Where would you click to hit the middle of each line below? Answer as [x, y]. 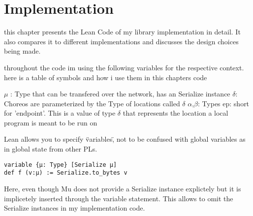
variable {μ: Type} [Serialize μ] [61, 165]
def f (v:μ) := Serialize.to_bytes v [66, 173]
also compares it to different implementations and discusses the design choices [121, 41]
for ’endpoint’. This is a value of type [60, 113]
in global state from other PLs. [51, 149]
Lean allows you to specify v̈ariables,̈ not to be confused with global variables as [125, 139]
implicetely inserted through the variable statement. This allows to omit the [119, 198]
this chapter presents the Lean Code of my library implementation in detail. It [122, 32]
